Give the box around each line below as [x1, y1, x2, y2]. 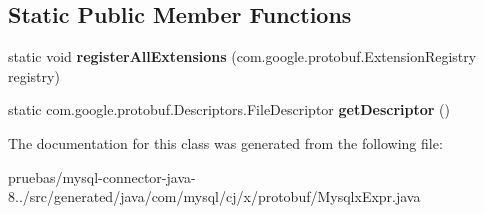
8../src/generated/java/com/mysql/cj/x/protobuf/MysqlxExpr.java [8, 186, 421, 207]
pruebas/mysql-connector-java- [8, 166, 196, 187]
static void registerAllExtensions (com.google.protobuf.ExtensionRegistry [8, 46, 477, 67]
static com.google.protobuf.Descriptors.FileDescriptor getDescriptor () [8, 99, 450, 120]
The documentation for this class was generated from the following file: [8, 132, 443, 153]
